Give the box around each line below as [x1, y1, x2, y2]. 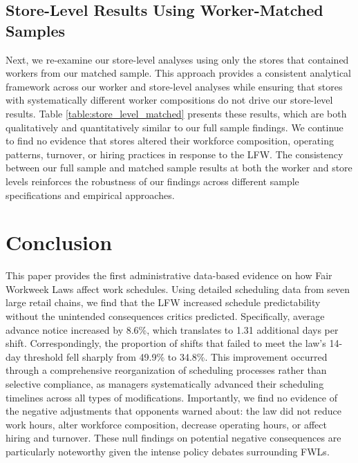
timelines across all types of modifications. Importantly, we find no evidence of [6, 390, 337, 404]
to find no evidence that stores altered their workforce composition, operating [6, 133, 334, 148]
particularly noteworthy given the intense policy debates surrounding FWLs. [6, 444, 330, 458]
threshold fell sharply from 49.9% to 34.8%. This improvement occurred [23, 349, 328, 363]
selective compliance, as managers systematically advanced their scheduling [6, 377, 324, 390]
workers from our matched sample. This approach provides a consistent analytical [6, 66, 352, 80]
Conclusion [6, 228, 113, 256]
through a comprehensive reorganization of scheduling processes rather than [6, 363, 327, 377]
